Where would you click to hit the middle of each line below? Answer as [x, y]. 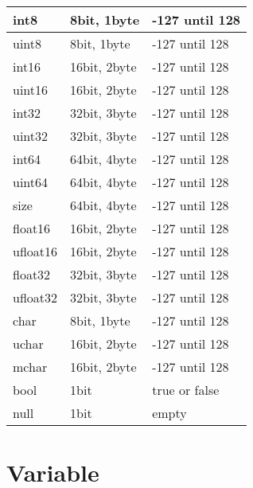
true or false [186, 390]
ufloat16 [35, 251]
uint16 [31, 90]
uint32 [31, 136]
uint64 [31, 182]
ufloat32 [35, 297]
